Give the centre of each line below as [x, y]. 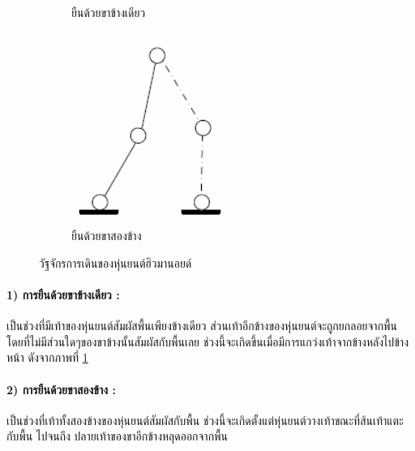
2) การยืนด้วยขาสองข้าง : [61, 389]
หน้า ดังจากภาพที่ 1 [47, 357]
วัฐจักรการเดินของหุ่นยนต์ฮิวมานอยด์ [116, 262]
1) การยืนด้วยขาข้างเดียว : [63, 294]
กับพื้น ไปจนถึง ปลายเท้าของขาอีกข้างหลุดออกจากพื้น [117, 436]
